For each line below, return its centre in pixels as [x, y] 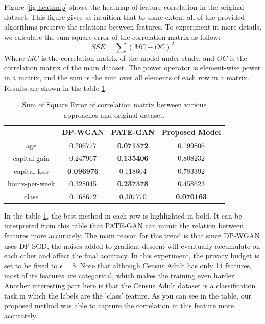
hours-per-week [31, 183]
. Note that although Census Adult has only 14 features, [164, 265]
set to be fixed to [31, 265]
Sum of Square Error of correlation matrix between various [114, 105]
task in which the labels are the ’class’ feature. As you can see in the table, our [128, 295]
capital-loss [31, 170]
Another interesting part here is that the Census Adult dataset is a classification [130, 285]
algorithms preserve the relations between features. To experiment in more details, [133, 27]
